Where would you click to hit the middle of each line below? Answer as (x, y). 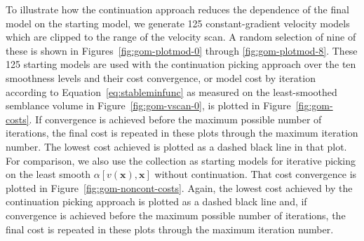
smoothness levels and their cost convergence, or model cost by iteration (161, 77)
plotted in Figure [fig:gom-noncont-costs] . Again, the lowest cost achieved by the (179, 187)
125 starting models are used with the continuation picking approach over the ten (181, 64)
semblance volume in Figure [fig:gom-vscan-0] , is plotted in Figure (148, 105)
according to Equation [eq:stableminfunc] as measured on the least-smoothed (171, 91)
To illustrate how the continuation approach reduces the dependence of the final (177, 9)
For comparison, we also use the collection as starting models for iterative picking (181, 160)
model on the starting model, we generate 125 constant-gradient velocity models (178, 23)
